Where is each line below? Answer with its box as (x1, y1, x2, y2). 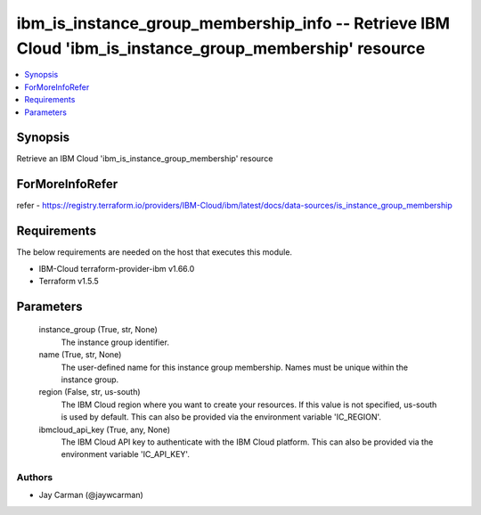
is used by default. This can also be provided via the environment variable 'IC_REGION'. (61, 412, 382, 422)
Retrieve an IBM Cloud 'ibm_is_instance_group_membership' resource (16, 153, 273, 164)
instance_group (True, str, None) (38, 324, 158, 335)
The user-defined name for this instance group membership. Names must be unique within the (61, 362, 409, 372)
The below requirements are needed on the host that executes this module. (16, 247, 293, 257)
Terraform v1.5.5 (38, 276, 100, 287)
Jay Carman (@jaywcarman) (38, 490, 144, 501)
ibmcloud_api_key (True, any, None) (38, 424, 171, 435)
